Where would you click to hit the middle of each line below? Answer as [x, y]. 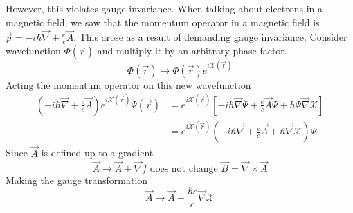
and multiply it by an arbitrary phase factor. [192, 51]
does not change [184, 169]
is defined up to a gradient [97, 153]
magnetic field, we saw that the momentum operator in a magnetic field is [163, 22]
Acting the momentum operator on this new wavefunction [128, 84]
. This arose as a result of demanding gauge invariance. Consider [210, 37]
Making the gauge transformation [77, 180]
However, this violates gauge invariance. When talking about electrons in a [164, 8]
